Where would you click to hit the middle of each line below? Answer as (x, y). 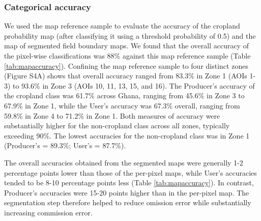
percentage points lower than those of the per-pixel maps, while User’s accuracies (130, 172)
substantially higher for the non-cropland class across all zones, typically (117, 126)
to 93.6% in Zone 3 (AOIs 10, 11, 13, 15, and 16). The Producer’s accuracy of (134, 85)
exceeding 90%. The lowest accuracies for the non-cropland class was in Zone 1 (127, 135)
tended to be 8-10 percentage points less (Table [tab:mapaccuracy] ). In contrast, (129, 183)
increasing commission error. (48, 212)
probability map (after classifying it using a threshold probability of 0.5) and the (130, 35)
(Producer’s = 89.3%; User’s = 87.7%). (65, 145)
